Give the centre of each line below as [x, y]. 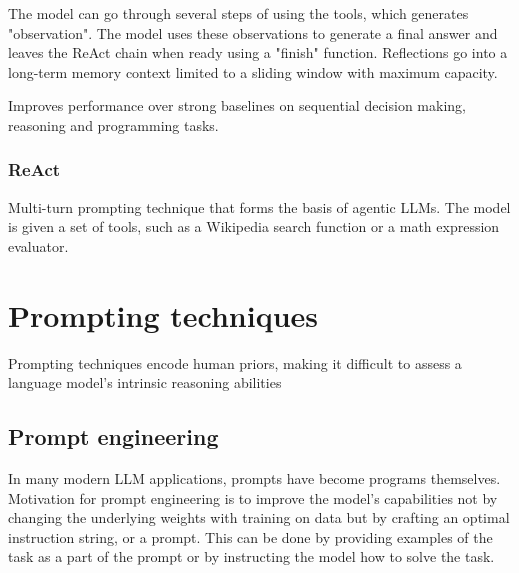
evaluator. [38, 245]
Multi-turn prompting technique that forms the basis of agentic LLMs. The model [259, 206]
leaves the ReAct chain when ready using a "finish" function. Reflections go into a [258, 52]
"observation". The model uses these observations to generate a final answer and [253, 32]
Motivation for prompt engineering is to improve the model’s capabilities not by [253, 497]
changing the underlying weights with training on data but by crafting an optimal [259, 517]
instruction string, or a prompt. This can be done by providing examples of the [250, 536]
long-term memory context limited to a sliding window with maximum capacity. [253, 71]
